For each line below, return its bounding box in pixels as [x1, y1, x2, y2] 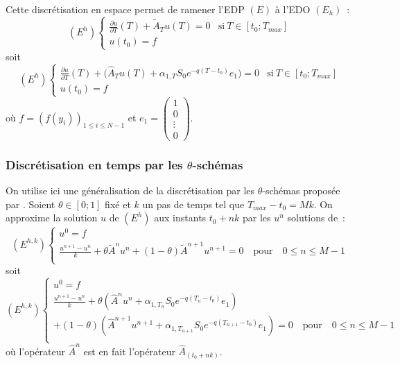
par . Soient [6, 196, 55, 211]
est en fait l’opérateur [83, 343, 175, 358]
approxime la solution [6, 210, 98, 225]
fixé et [105, 196, 131, 211]
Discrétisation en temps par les [6, 155, 183, 173]
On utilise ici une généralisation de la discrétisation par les [6, 182, 255, 197]
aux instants [154, 210, 207, 225]
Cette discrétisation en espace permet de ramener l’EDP [6, 2, 245, 16]
